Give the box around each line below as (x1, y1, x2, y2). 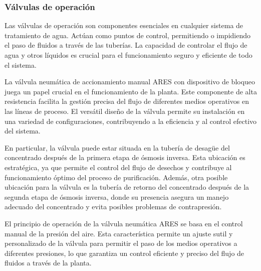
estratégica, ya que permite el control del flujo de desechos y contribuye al (5, 162, 232, 172)
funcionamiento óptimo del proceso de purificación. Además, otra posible (5, 172, 228, 182)
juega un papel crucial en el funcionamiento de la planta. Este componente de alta (5, 86, 257, 96)
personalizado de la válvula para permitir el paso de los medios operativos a (5, 238, 237, 248)
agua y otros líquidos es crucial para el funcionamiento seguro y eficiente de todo (5, 50, 252, 60)
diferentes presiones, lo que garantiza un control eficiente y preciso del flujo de (5, 247, 244, 258)
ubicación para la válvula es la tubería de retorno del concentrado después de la (5, 182, 249, 192)
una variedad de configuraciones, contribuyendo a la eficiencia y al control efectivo (5, 115, 257, 126)
